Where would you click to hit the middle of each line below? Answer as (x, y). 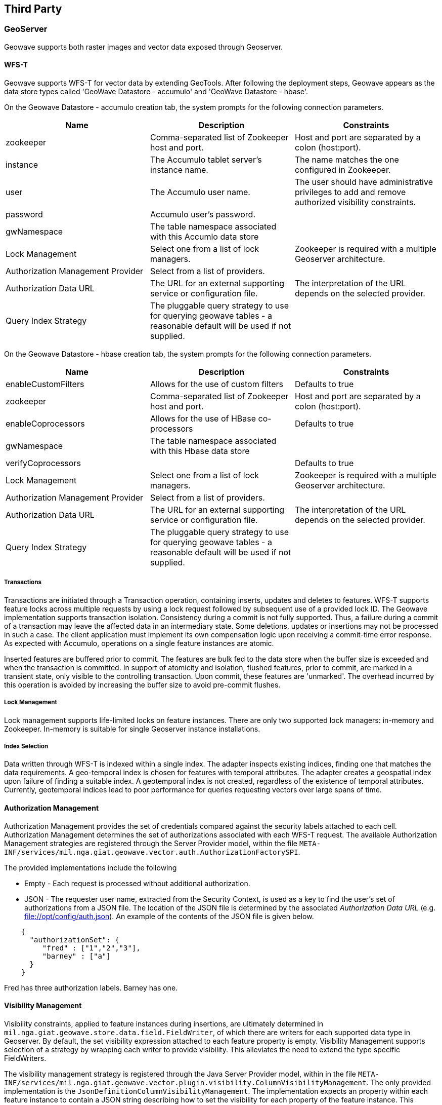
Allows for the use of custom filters (216, 384)
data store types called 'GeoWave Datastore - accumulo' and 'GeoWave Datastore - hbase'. (156, 92)
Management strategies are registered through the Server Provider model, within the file (151, 843)
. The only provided (399, 1082)
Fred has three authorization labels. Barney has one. (91, 987)
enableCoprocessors (45, 424)
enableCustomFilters (45, 384)
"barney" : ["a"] (76, 956)
